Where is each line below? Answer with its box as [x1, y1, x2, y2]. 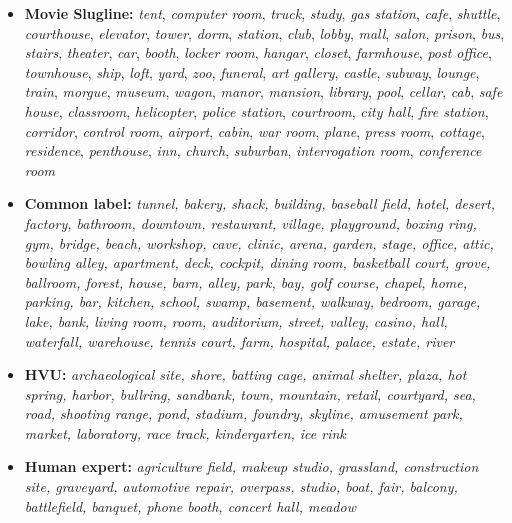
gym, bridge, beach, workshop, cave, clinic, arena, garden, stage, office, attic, [24, 232, 494, 253]
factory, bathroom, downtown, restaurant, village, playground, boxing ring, [24, 212, 477, 233]
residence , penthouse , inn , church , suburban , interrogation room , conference [24, 140, 482, 161]
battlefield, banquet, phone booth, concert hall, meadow [24, 495, 356, 516]
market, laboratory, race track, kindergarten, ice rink [24, 422, 346, 443]
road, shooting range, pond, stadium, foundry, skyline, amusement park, [24, 403, 463, 424]
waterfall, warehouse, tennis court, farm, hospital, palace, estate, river [24, 330, 455, 351]
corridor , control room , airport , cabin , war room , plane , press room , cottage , [24, 120, 486, 141]
